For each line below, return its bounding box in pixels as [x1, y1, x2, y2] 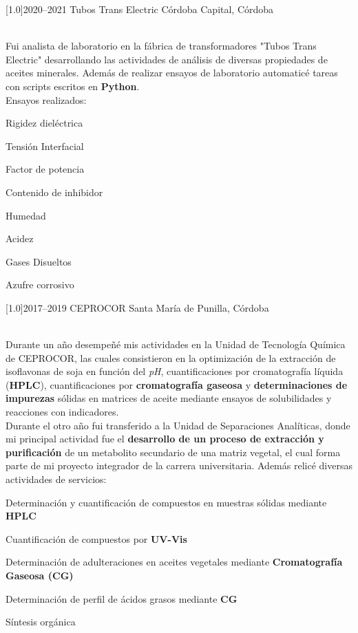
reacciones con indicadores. [6, 405, 119, 419]
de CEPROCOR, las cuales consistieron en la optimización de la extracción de [6, 350, 336, 365]
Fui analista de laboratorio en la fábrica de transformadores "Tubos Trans [6, 39, 317, 53]
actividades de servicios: [6, 472, 107, 486]
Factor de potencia [6, 162, 85, 176]
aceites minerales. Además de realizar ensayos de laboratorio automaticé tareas [6, 65, 338, 80]
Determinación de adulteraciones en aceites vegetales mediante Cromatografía [6, 555, 343, 569]
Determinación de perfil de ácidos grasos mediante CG [6, 591, 238, 605]
